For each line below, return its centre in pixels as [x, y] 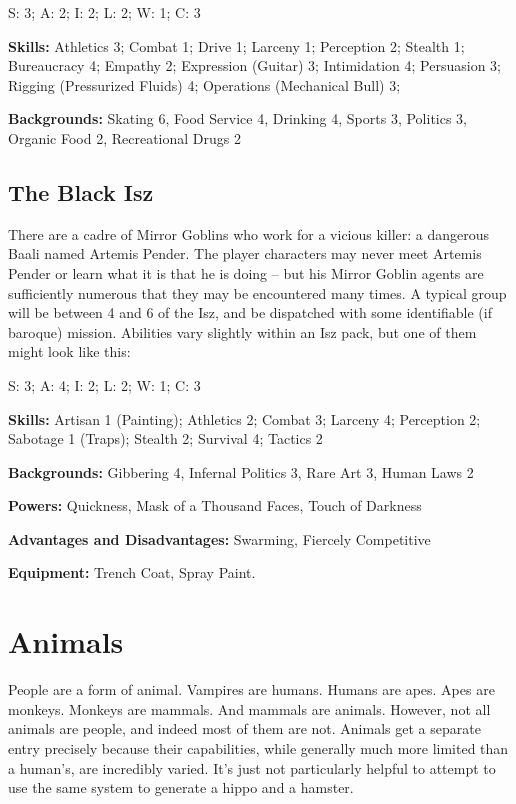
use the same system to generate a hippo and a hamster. [181, 787]
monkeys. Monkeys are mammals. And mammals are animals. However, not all [249, 708]
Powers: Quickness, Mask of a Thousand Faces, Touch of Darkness [215, 505]
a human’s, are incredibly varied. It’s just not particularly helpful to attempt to [252, 767]
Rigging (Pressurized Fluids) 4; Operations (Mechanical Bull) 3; [204, 84]
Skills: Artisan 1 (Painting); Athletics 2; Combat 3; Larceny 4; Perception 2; [244, 418]
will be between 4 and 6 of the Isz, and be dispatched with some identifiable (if [250, 312]
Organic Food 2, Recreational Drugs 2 [124, 137]
